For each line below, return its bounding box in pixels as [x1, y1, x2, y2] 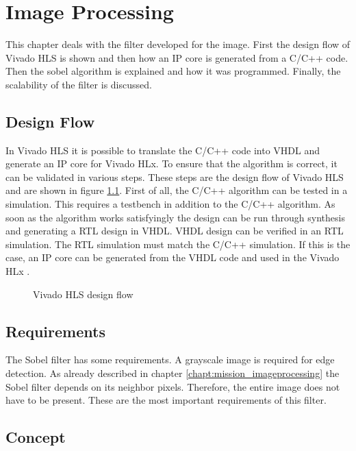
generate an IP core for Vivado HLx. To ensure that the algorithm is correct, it [5, 156, 338, 171]
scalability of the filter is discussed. [5, 77, 152, 91]
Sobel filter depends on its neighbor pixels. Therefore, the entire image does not [5, 379, 340, 393]
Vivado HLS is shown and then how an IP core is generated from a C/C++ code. [5, 50, 348, 64]
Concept [5, 426, 66, 448]
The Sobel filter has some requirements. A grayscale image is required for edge [5, 352, 335, 367]
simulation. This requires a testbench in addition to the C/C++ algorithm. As [5, 197, 335, 211]
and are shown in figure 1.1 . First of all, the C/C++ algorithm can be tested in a [5, 183, 348, 197]
